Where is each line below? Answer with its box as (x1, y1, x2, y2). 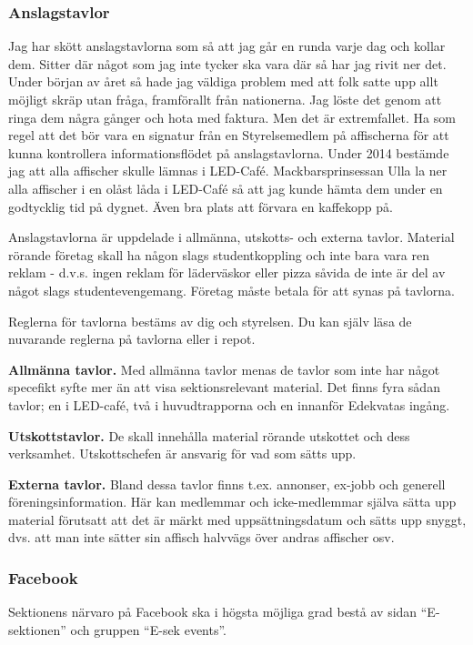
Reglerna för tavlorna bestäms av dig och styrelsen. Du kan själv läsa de (8, 311, 412, 330)
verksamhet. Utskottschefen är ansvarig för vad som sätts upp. (8, 444, 357, 463)
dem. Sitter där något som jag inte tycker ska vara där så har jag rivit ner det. (8, 54, 447, 73)
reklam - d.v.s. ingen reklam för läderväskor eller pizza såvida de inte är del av (8, 263, 446, 282)
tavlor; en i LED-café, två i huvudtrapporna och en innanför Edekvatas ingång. (8, 395, 450, 414)
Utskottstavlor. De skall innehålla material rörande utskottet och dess (8, 426, 410, 445)
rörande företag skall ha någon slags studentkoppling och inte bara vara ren (8, 245, 429, 264)
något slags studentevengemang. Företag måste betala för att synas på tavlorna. (8, 280, 455, 299)
